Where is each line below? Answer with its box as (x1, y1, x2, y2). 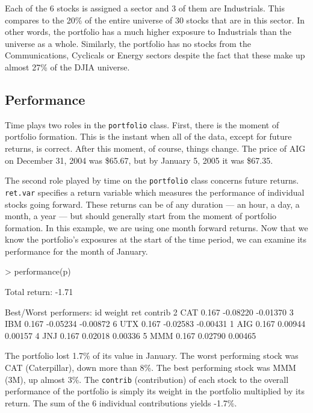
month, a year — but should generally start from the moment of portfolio (5, 210, 277, 222)
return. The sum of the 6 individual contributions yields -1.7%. (5, 396, 237, 409)
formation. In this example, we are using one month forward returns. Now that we (5, 221, 308, 234)
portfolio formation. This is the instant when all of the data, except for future (5, 130, 292, 143)
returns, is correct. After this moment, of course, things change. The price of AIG (5, 142, 306, 155)
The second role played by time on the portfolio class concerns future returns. (5, 174, 299, 187)
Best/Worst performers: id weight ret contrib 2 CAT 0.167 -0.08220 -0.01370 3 (5, 305, 294, 318)
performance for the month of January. (5, 244, 148, 257)
